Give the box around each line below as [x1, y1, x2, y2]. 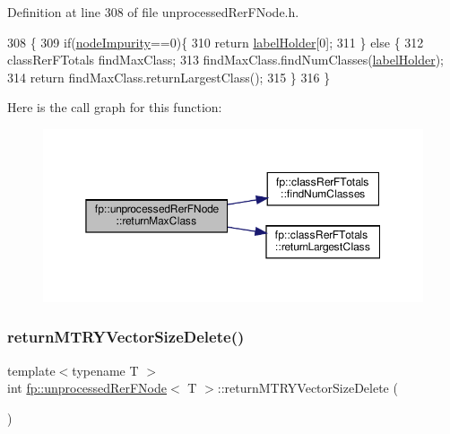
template [7, 360, 56, 379]
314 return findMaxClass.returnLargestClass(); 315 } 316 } [7, 67, 331, 86]
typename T [72, 360, 139, 379]
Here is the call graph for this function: [7, 98, 222, 117]
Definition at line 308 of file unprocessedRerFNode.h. [7, 3, 299, 21]
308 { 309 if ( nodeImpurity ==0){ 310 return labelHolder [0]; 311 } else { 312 [7, 32, 424, 51]
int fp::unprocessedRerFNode [7, 378, 167, 397]
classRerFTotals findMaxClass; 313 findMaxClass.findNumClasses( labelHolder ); [7, 50, 445, 69]
